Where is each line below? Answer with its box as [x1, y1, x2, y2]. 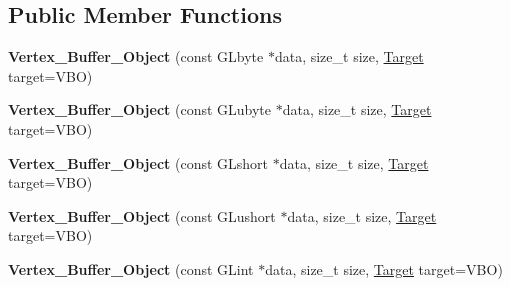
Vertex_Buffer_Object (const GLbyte [8, 46, 264, 67]
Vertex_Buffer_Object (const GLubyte [8, 99, 272, 120]
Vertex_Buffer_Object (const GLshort [8, 152, 269, 173]
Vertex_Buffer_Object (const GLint [8, 258, 254, 279]
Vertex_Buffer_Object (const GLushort [8, 205, 276, 226]
